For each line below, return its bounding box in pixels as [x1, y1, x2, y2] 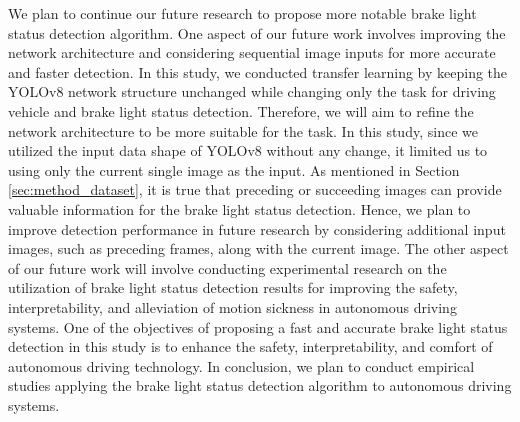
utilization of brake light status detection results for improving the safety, [8, 277, 458, 298]
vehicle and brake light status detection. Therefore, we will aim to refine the [8, 100, 474, 121]
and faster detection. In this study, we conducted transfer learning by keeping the [8, 61, 508, 82]
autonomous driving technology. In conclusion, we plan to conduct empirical [8, 355, 475, 376]
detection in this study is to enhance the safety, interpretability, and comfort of [8, 336, 493, 357]
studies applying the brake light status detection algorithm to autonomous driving [8, 375, 512, 396]
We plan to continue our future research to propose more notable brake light [8, 3, 477, 23]
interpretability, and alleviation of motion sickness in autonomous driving [8, 296, 457, 317]
